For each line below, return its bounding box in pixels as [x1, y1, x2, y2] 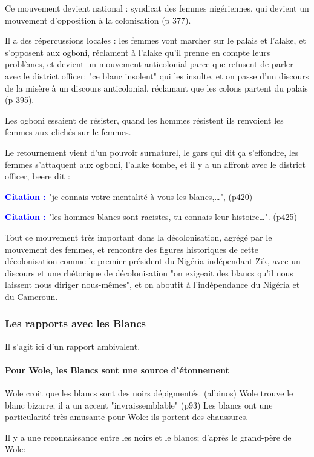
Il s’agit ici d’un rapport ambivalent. [5, 339, 140, 352]
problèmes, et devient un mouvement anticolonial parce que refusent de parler [5, 58, 293, 70]
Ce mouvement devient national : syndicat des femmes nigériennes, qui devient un [5, 2, 309, 14]
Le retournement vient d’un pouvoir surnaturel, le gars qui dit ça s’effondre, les [5, 145, 299, 158]
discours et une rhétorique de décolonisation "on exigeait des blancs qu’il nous [5, 266, 293, 279]
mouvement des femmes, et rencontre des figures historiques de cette [5, 242, 258, 255]
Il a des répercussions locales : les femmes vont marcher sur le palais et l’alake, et [5, 34, 306, 47]
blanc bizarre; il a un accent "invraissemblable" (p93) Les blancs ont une [5, 398, 273, 411]
